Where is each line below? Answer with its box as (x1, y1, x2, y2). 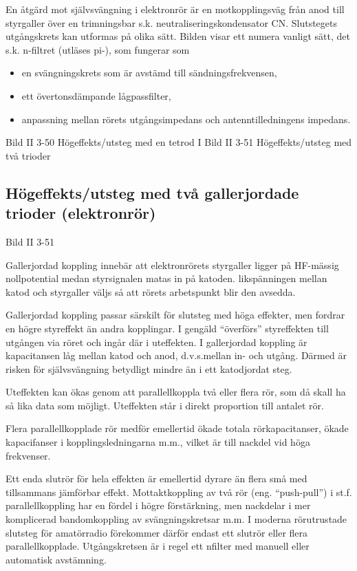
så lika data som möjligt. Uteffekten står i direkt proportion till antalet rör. (6, 398, 324, 412)
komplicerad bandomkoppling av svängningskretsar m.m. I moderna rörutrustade (6, 512, 347, 526)
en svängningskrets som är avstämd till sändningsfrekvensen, (21, 65, 277, 80)
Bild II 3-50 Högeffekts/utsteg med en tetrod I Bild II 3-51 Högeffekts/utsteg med (6, 135, 352, 149)
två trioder (6, 148, 51, 162)
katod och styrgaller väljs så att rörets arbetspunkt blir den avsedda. (6, 284, 296, 299)
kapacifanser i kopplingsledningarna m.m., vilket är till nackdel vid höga (6, 435, 310, 449)
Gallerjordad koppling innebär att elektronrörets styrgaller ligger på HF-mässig (6, 257, 339, 272)
